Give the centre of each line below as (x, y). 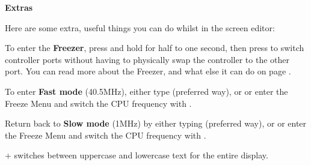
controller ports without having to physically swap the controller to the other (147, 59)
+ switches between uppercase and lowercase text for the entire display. (137, 155)
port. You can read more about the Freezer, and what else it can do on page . (148, 71)
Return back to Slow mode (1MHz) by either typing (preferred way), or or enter (156, 123)
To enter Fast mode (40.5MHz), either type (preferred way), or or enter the (146, 91)
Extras (19, 7)
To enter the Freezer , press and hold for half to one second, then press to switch (155, 48)
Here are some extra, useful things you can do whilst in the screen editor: (140, 27)
